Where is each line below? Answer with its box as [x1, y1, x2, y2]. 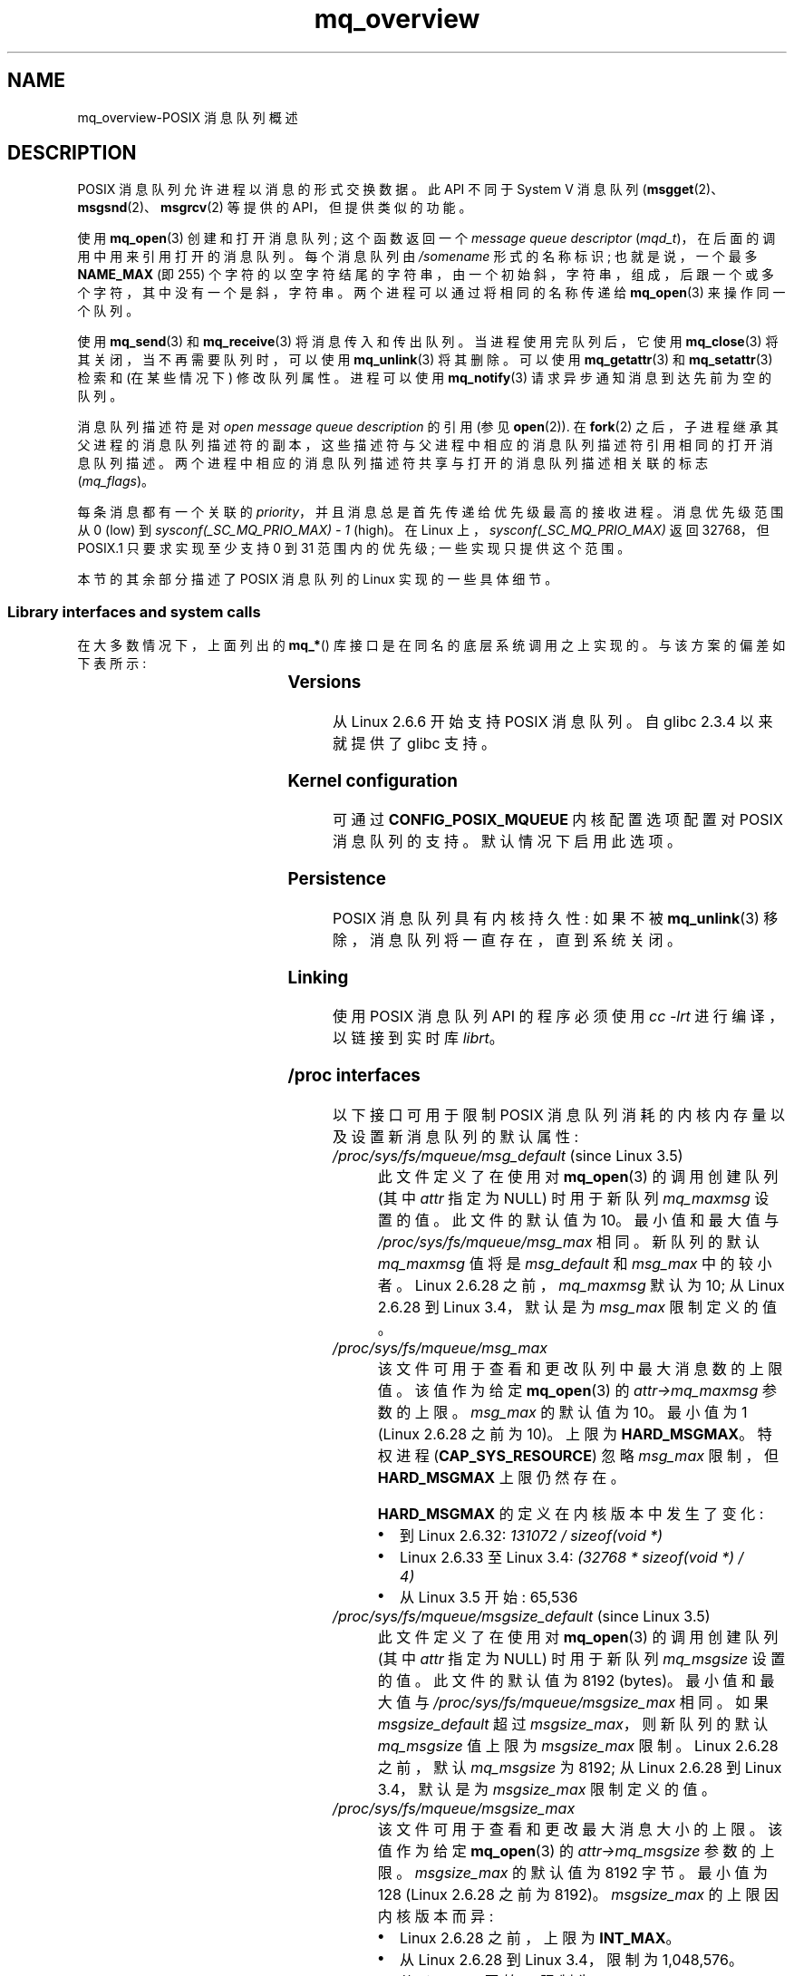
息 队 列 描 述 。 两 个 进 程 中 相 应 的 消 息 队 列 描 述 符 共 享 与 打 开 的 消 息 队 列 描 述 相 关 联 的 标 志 [77, 455, 709, 471]
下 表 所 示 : [77, 655, 147, 672]
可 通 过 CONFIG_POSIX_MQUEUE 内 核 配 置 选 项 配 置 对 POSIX [333, 810, 783, 829]
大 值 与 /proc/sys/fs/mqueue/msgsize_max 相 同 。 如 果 [377, 1692, 769, 1711]
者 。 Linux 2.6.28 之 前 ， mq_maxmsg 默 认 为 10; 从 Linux [377, 1275, 785, 1294]
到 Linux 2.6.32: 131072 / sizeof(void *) [400, 1526, 663, 1545]
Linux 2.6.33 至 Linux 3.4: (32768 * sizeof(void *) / [400, 1547, 744, 1566]
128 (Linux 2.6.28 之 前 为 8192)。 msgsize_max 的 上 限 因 [377, 1884, 779, 1903]
